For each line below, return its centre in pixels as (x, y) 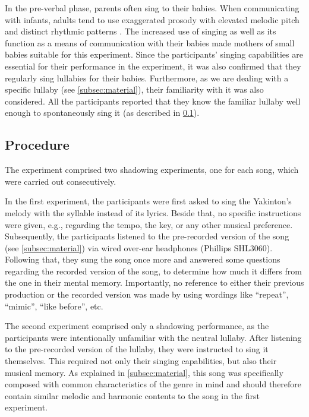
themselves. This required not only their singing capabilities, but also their (141, 361)
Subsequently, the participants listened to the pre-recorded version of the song (147, 236)
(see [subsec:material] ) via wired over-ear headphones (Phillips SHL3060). (139, 247)
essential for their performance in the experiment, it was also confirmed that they (153, 66)
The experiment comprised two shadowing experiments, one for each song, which (152, 170)
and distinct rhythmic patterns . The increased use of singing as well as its (141, 31)
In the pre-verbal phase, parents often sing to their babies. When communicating (152, 8)
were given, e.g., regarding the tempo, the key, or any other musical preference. (149, 224)
